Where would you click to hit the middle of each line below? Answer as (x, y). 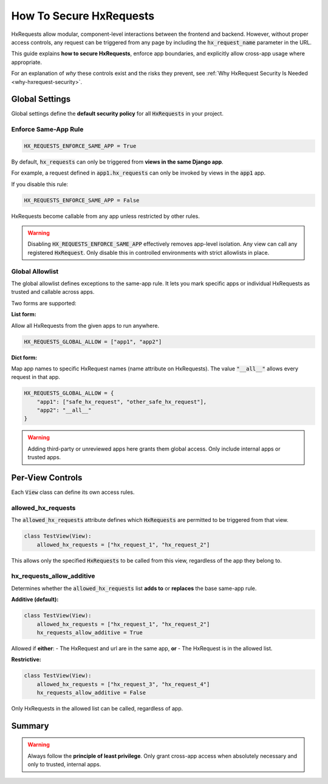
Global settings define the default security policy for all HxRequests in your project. (118, 114)
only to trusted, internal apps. (64, 765)
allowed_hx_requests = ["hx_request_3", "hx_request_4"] (123, 684)
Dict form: (24, 357)
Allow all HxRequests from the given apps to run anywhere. (85, 325)
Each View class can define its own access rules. (73, 492)
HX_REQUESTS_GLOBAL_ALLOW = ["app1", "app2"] (93, 342)
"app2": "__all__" (64, 410)
